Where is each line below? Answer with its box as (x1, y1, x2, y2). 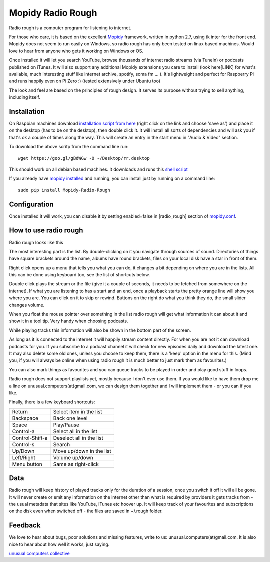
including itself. (9, 94, 41, 100)
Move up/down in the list (53, 447, 112, 454)
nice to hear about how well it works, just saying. (9, 541, 110, 547)
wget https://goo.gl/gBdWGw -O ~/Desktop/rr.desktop (18, 155, 150, 161)
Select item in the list (53, 408, 102, 415)
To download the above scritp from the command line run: (9, 144, 129, 150)
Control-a (12, 428, 35, 435)
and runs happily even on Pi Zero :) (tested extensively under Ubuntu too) (9, 78, 161, 84)
